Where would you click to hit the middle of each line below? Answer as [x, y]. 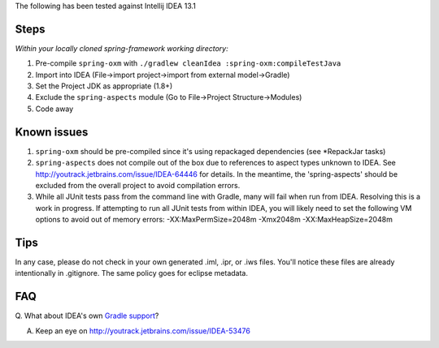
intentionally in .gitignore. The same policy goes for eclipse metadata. [131, 273]
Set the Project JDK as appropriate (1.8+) [104, 86]
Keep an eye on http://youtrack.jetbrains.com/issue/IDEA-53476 [143, 331]
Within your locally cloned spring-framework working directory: [122, 48]
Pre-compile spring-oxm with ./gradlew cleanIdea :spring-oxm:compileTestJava [188, 63]
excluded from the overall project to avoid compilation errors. [138, 185]
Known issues [52, 132]
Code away [54, 109]
